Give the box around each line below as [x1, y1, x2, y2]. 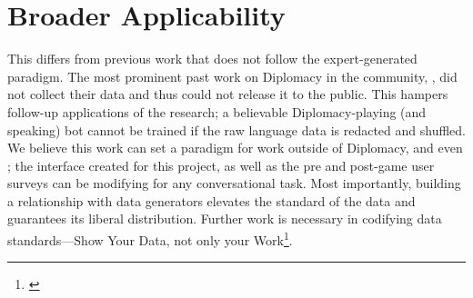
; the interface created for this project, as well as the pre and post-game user [7, 155, 435, 174]
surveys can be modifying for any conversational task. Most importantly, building [7, 174, 461, 193]
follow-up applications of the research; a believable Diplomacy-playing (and [7, 102, 427, 121]
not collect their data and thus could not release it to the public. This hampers [7, 84, 448, 104]
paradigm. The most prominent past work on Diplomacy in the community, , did [7, 66, 458, 85]
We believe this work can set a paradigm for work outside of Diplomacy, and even [7, 138, 463, 157]
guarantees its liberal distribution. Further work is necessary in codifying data [7, 209, 442, 228]
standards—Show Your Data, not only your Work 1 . [7, 228, 293, 249]
